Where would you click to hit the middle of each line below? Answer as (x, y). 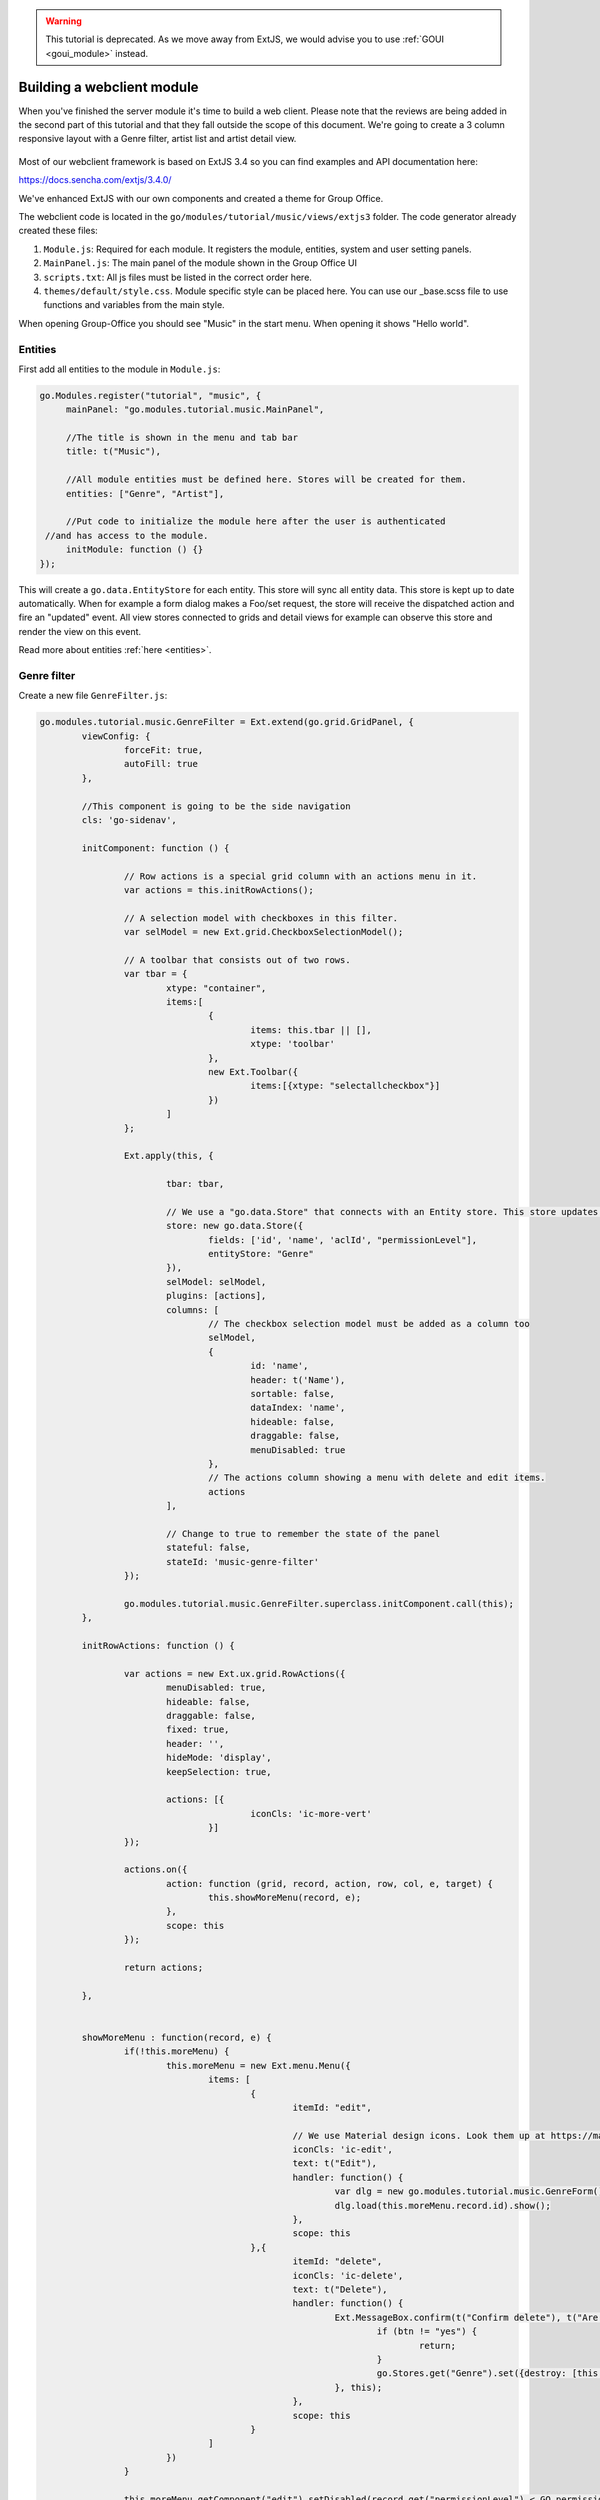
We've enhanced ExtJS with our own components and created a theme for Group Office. (201, 198)
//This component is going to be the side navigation (216, 806)
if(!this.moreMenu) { (176, 2051)
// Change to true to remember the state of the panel (303, 1533)
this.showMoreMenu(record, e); (285, 1898)
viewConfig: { (116, 736)
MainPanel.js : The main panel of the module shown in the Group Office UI (200, 263)
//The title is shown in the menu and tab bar (182, 438)
